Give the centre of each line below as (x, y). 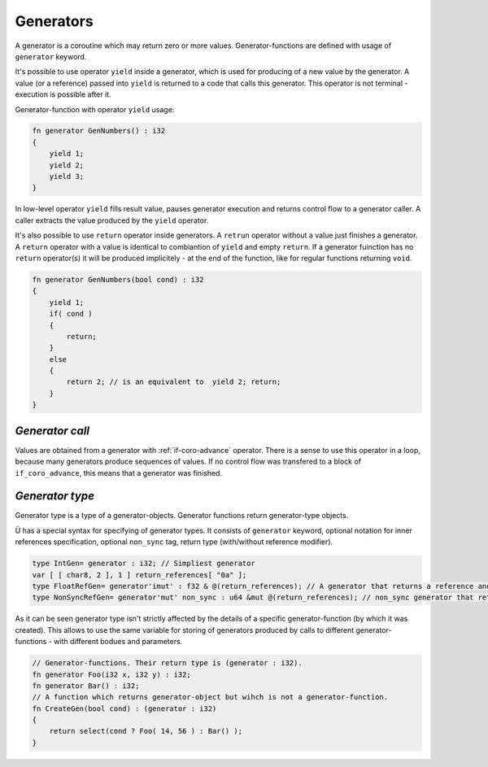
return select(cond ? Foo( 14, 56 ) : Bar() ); (146, 731)
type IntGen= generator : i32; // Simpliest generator (144, 564)
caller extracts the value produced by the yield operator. (112, 220)
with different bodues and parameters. (118, 642)
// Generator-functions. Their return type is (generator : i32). (167, 663)
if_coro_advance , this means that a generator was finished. (119, 473)
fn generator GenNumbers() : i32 (99, 131)
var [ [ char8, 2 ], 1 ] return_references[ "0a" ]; (139, 575)
